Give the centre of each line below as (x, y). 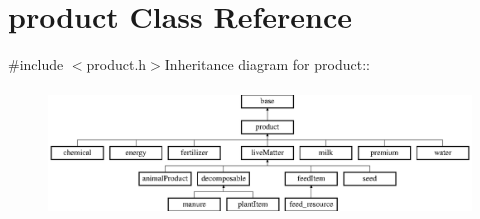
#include (36, 64)
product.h (116, 64)
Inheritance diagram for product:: (267, 64)
